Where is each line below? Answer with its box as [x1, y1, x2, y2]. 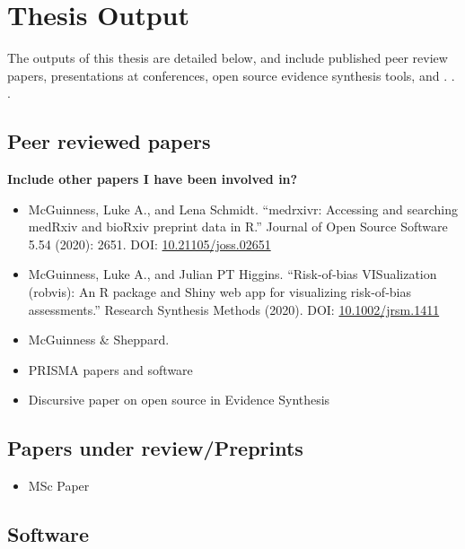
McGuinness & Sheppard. [28, 330, 170, 349]
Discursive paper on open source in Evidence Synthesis [28, 390, 330, 409]
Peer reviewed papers [7, 127, 211, 155]
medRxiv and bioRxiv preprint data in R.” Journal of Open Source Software [28, 217, 448, 236]
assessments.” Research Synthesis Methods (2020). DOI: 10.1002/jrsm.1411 [28, 300, 440, 318]
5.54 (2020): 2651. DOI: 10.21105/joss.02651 [28, 234, 271, 253]
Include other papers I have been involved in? [7, 170, 298, 188]
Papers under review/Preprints [7, 434, 303, 462]
